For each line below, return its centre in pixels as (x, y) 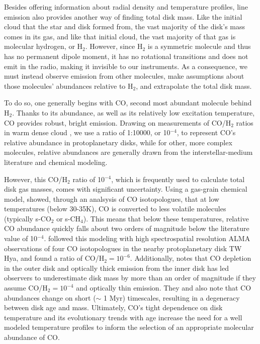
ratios (245, 122)
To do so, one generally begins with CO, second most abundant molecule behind (128, 103)
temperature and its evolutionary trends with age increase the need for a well (123, 317)
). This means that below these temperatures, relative (166, 218)
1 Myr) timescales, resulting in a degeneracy (172, 297)
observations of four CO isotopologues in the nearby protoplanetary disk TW (123, 248)
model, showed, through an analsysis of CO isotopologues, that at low (112, 198)
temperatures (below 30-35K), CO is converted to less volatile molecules (115, 209)
